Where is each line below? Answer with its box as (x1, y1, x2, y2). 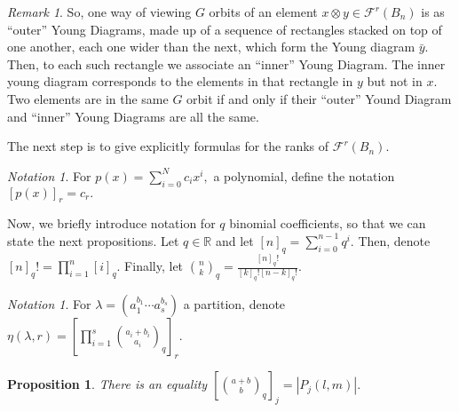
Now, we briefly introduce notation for (7, 214, 216, 233)
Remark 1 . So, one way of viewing (7, 3, 192, 20)
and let (215, 231, 254, 250)
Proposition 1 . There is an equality (7, 375, 208, 393)
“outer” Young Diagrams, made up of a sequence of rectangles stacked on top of (7, 20, 442, 38)
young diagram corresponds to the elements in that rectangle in (7, 72, 353, 91)
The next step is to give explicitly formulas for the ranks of (7, 137, 329, 155)
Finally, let (124, 257, 184, 274)
